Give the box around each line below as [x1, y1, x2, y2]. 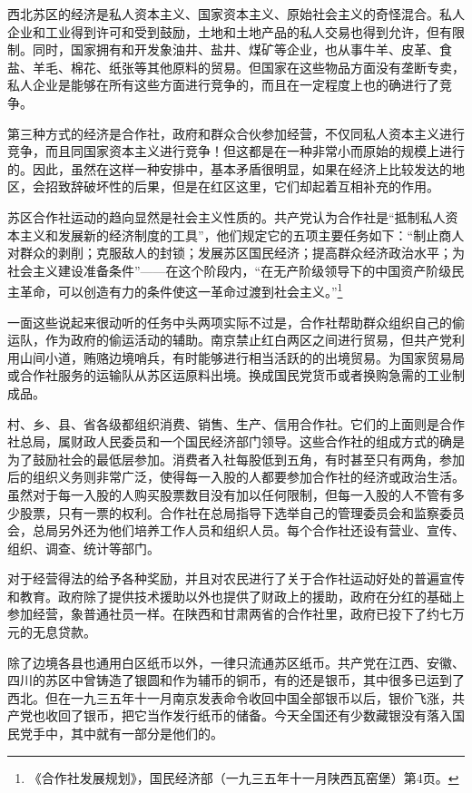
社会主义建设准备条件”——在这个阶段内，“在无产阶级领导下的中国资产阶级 [7, 260, 452, 279]
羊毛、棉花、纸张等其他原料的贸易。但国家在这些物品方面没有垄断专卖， [32, 57, 465, 76]
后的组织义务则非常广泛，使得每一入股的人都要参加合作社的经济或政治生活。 [7, 467, 465, 486]
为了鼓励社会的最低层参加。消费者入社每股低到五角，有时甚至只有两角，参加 [7, 449, 465, 468]
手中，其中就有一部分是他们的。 [32, 724, 223, 743]
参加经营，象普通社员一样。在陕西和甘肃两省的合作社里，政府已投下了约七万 [7, 604, 465, 623]
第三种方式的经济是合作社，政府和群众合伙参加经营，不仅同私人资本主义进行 [7, 123, 465, 142]
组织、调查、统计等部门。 [7, 538, 160, 557]
